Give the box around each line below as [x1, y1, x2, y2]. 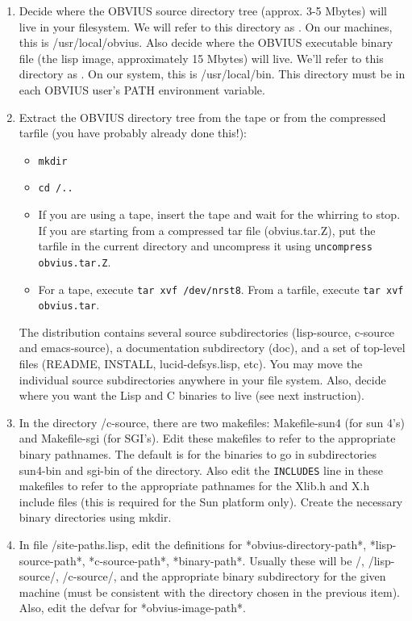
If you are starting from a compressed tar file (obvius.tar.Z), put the [38, 221, 376, 238]
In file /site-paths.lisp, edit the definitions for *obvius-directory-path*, [19, 536, 367, 553]
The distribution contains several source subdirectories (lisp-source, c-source [19, 323, 395, 340]
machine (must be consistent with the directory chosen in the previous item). [19, 583, 400, 600]
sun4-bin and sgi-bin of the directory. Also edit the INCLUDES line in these [19, 461, 384, 478]
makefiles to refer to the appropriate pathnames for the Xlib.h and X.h [19, 477, 370, 494]
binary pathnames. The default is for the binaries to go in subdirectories [19, 446, 377, 463]
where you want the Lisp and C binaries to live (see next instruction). [19, 387, 364, 404]
